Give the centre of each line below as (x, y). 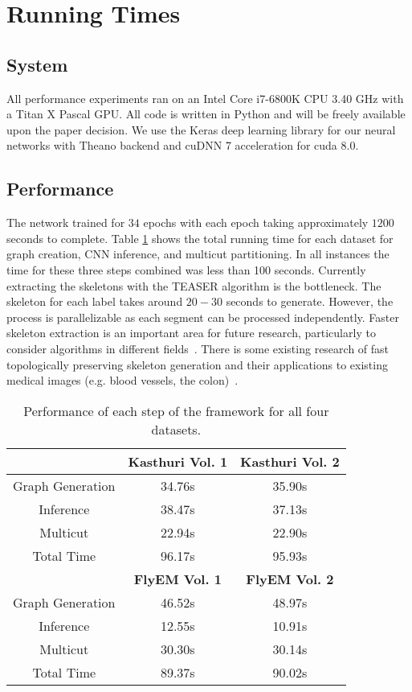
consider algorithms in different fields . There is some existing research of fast (198, 348)
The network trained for (66, 222)
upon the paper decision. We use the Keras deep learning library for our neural (201, 129)
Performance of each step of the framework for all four (176, 410)
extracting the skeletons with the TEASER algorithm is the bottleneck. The (194, 285)
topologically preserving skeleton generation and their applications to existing (197, 364)
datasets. (176, 429)
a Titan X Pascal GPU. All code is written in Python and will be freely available (206, 114)
